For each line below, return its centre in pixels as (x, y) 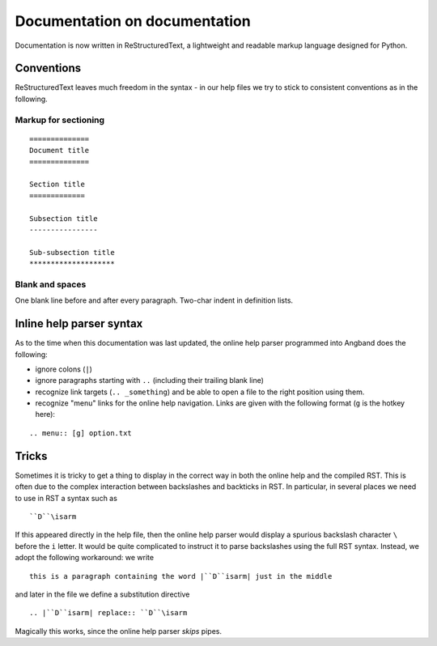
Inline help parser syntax (79, 324)
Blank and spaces (51, 284)
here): (45, 414)
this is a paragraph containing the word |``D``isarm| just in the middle (181, 576)
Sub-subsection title (72, 252)
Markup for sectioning (60, 120)
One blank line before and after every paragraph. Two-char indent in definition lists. (154, 300)
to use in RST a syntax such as (66, 498)
